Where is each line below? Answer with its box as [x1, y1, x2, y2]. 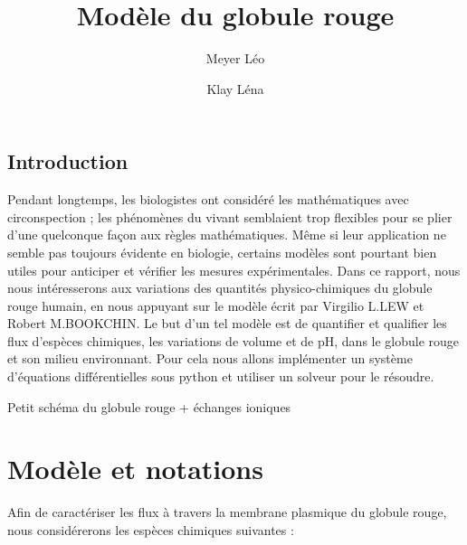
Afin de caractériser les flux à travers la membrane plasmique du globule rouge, [7, 503, 447, 522]
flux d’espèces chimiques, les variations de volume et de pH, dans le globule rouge [7, 331, 460, 350]
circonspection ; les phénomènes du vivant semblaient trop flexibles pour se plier [7, 207, 453, 226]
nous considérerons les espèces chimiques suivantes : [7, 520, 294, 539]
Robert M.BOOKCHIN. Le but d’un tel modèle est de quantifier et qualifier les [7, 314, 447, 333]
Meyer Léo [205, 49, 265, 68]
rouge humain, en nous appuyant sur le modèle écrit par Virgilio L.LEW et [7, 296, 424, 315]
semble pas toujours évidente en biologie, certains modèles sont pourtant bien [7, 242, 437, 261]
